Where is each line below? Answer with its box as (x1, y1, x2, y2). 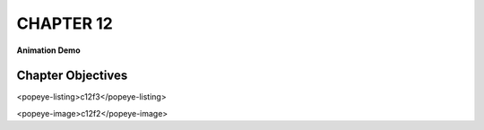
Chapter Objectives (16, 68, 128, 83)
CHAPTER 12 (16, 13, 114, 33)
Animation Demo (16, 45, 81, 56)
